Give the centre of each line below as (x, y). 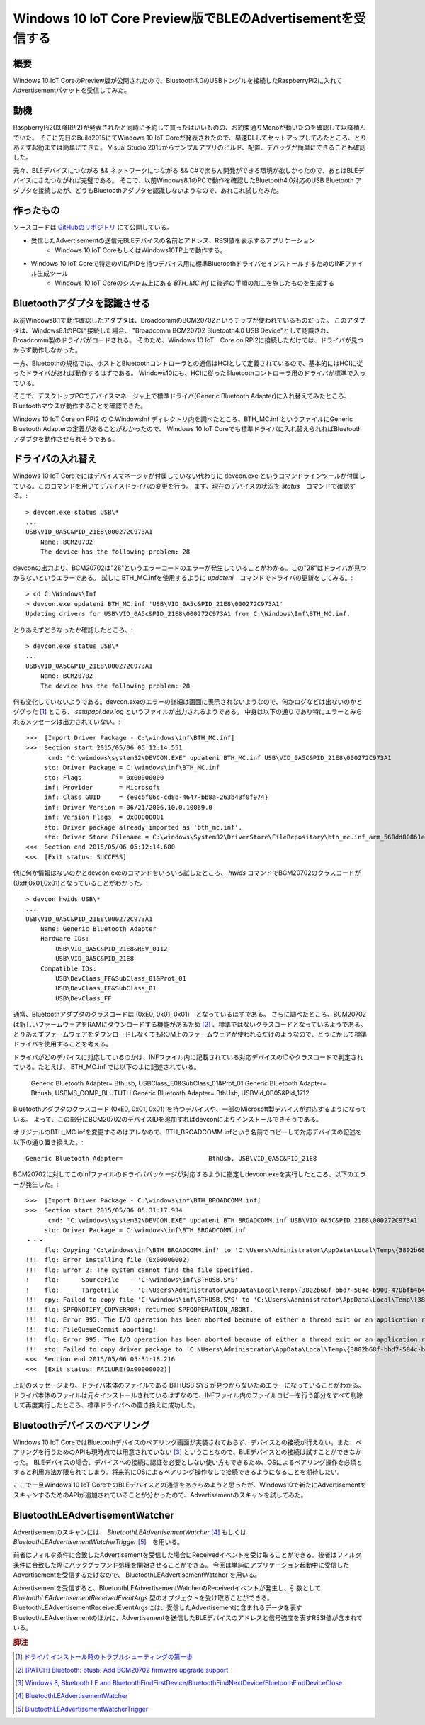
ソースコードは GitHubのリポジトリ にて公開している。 (93, 228)
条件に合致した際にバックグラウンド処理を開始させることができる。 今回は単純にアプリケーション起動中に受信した (181, 1565)
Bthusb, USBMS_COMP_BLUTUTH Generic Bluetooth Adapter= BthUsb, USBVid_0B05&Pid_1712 (170, 1093)
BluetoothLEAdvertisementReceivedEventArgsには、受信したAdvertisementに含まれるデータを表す (158, 1608)
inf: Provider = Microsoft (102, 788)
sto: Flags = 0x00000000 (104, 777)
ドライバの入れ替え (55, 459)
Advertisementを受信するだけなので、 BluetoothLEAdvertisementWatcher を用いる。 (137, 1575)
